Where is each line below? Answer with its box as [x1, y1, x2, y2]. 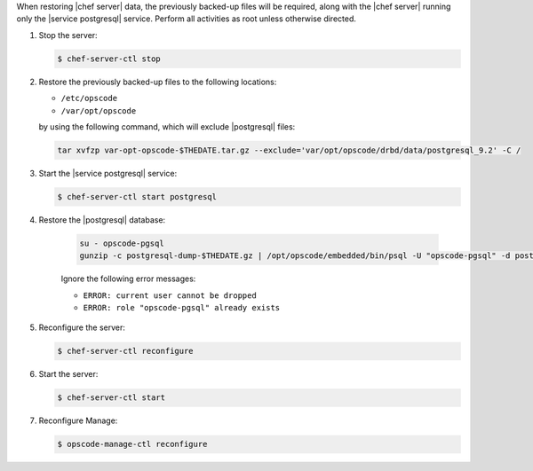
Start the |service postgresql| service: [38, 168, 178, 178]
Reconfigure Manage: [38, 415, 118, 426]
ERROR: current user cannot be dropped [83, 290, 257, 301]
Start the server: [38, 369, 99, 380]
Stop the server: [38, 29, 98, 40]
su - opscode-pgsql [79, 238, 164, 248]
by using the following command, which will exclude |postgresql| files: [38, 121, 296, 132]
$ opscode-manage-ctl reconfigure [57, 439, 208, 450]
